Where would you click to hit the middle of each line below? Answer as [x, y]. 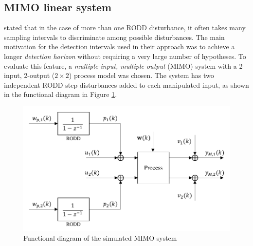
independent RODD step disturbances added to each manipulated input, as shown [126, 85]
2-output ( [39, 75]
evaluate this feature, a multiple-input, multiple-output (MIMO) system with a [120, 66]
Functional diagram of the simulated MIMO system [100, 237]
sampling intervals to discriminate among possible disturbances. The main [114, 37]
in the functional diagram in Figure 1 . [61, 94]
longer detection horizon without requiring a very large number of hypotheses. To [125, 56]
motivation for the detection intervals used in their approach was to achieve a [119, 47]
